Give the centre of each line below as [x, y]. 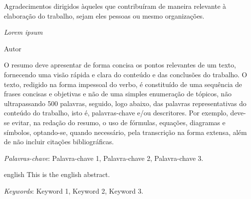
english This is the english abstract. [57, 174]
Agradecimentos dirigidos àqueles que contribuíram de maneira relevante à [115, 6]
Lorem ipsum [23, 32]
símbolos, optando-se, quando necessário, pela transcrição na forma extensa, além [125, 132]
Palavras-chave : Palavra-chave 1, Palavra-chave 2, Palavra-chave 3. [104, 158]
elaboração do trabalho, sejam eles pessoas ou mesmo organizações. [104, 15]
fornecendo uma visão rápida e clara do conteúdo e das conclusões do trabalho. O [126, 74]
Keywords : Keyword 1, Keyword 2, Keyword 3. [74, 190]
